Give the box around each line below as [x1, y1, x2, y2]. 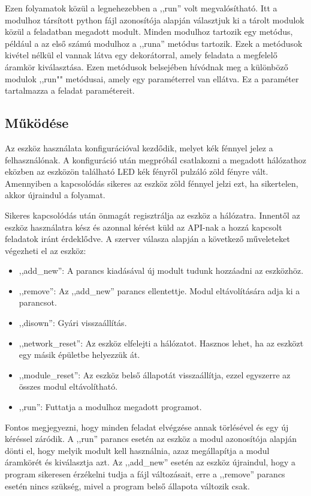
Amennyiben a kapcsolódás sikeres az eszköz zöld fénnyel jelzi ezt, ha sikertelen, [5, 177, 298, 189]
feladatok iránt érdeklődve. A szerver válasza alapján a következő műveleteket [5, 232, 290, 245]
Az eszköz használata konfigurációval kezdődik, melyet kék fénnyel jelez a [5, 141, 273, 154]
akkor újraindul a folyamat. [5, 189, 105, 201]
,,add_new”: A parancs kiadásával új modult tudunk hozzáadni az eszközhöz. [19, 264, 304, 277]
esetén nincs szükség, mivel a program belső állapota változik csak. [5, 479, 250, 492]
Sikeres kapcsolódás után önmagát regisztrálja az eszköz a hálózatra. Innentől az [5, 208, 300, 221]
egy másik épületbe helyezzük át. [19, 348, 140, 361]
